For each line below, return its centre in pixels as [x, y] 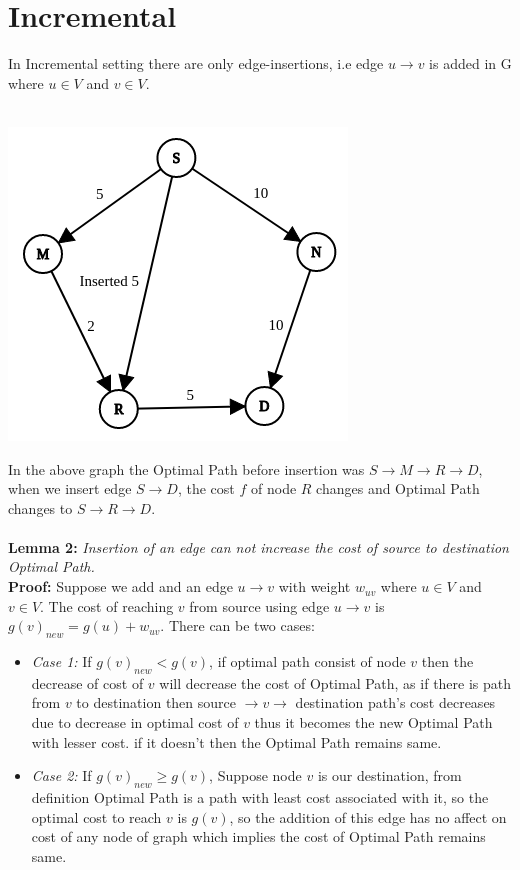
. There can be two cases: [237, 625]
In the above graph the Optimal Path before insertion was [186, 468]
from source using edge [259, 605]
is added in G [470, 63]
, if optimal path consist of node [307, 661]
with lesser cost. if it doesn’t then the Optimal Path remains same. [236, 741]
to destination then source [156, 702]
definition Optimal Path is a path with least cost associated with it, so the [260, 797]
